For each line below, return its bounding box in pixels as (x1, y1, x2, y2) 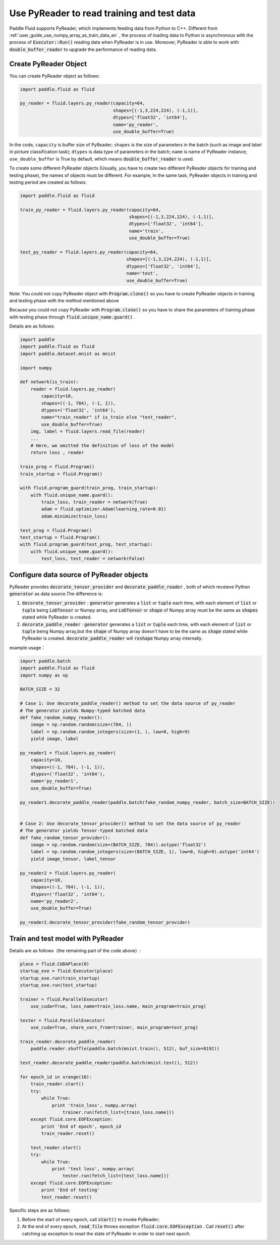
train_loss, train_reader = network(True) (41, 499, 148, 505)
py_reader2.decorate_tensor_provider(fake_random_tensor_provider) (20, 919, 191, 925)
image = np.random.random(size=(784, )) (30, 722, 132, 728)
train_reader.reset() (41, 1131, 95, 1136)
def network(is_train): (20, 379, 79, 385)
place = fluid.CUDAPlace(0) (20, 961, 89, 967)
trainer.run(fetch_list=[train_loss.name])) (62, 1109, 175, 1115)
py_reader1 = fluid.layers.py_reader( (20, 750, 116, 756)
